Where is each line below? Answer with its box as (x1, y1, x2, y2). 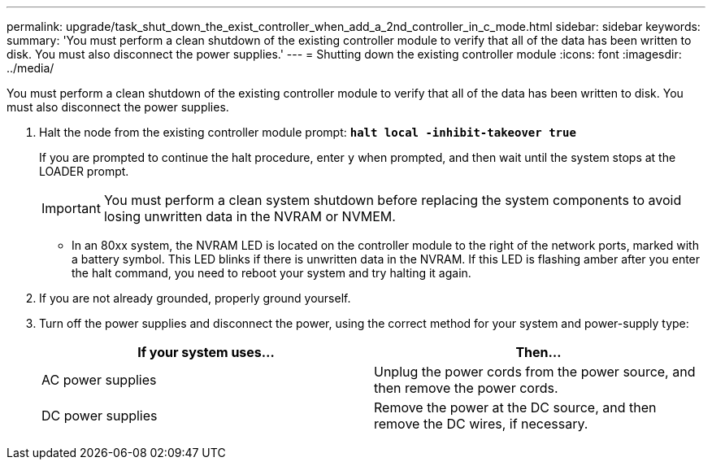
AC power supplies (41, 372, 157, 388)
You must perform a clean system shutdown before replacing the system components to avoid (103, 192, 682, 208)
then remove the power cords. (374, 380, 558, 396)
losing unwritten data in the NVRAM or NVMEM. (103, 208, 396, 224)
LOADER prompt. (39, 164, 129, 178)
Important (41, 200, 101, 216)
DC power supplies (41, 407, 158, 424)
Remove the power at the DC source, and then (374, 399, 657, 416)
